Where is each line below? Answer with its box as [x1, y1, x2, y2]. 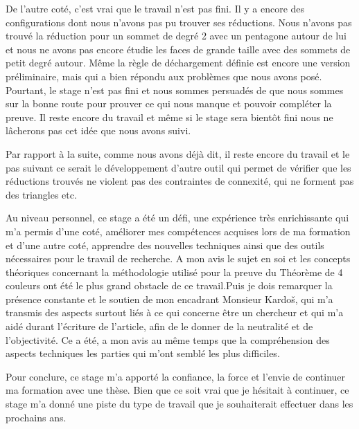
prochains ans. [6, 410, 67, 424]
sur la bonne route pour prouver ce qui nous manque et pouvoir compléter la [6, 96, 332, 111]
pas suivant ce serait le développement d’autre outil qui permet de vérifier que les [6, 160, 351, 174]
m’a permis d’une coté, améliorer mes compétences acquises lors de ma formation [6, 223, 351, 238]
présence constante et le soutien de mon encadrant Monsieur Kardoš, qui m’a [6, 291, 333, 306]
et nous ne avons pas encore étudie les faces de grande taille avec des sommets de [6, 42, 351, 56]
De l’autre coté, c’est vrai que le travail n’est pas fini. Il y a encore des [6, 1, 305, 15]
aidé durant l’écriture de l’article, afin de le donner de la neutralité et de [6, 319, 313, 334]
